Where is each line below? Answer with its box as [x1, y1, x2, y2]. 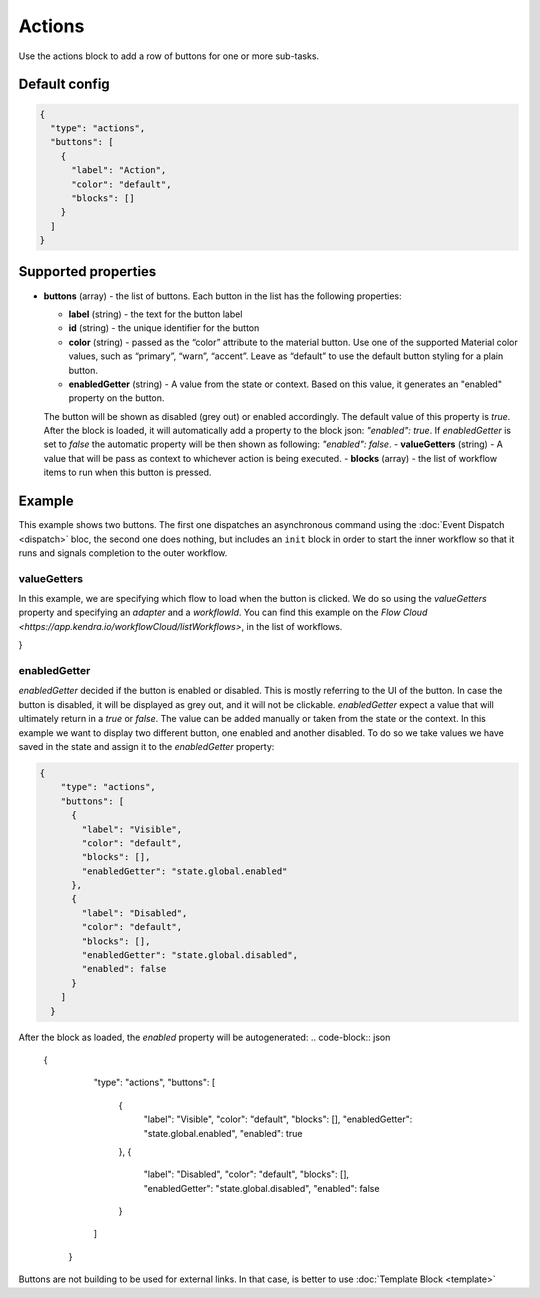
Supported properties [18, 263, 157, 280]
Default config [18, 76, 110, 93]
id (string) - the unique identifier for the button [68, 322, 260, 334]
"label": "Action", [71, 165, 167, 176]
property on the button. [68, 392, 165, 404]
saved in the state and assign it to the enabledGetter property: [18, 740, 275, 752]
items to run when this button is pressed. [43, 466, 212, 479]
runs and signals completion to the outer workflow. [18, 546, 228, 559]
